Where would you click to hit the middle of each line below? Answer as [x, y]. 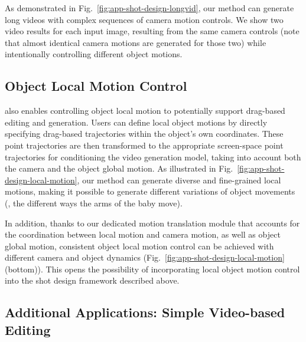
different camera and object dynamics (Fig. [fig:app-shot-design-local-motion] [145, 257]
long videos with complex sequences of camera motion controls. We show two [144, 19]
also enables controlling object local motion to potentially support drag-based [145, 111]
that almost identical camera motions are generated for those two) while [136, 42]
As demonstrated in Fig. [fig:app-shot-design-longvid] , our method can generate [149, 8]
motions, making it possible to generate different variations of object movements [150, 191]
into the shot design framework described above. [92, 280]
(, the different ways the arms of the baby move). [94, 203]
